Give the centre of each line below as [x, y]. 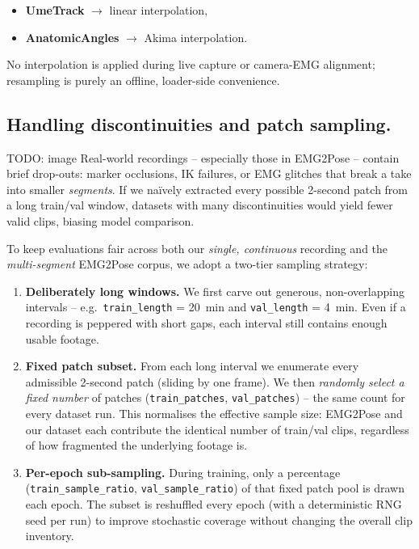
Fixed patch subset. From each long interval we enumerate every [192, 366]
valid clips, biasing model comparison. [101, 220]
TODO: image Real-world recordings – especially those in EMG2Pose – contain [203, 157]
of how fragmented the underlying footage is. [136, 445]
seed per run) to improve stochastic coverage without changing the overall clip [219, 519]
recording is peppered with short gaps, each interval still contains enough [206, 322]
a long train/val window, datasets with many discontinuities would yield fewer [200, 205]
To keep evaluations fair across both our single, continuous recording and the [197, 248]
